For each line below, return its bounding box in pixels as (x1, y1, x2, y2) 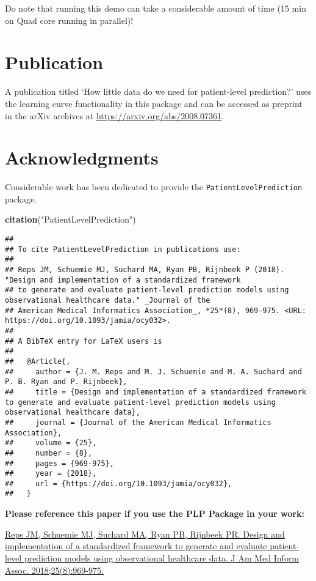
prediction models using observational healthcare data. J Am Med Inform (24, 551, 300, 564)
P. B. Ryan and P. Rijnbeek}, (5, 377, 127, 387)
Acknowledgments (5, 145, 159, 170)
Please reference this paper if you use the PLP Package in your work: (5, 507, 304, 520)
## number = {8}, (5, 448, 93, 457)
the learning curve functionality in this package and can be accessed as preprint (5, 97, 303, 109)
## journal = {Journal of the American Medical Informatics (5, 418, 271, 427)
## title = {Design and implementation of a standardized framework (5, 387, 306, 396)
